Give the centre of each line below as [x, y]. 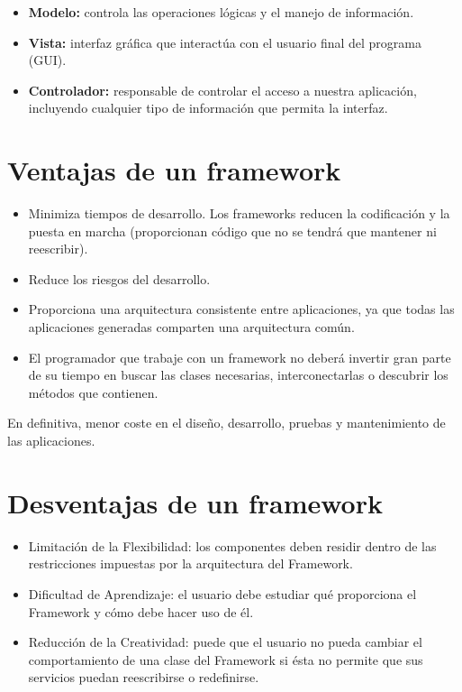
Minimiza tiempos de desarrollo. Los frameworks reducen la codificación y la [239, 213]
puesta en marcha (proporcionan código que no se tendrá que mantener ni [232, 231]
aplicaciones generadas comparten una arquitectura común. [191, 327]
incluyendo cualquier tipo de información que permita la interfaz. [208, 108]
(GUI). [47, 60]
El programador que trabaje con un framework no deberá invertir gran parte [240, 357]
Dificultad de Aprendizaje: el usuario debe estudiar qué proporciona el [222, 593]
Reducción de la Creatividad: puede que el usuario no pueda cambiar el [225, 642]
